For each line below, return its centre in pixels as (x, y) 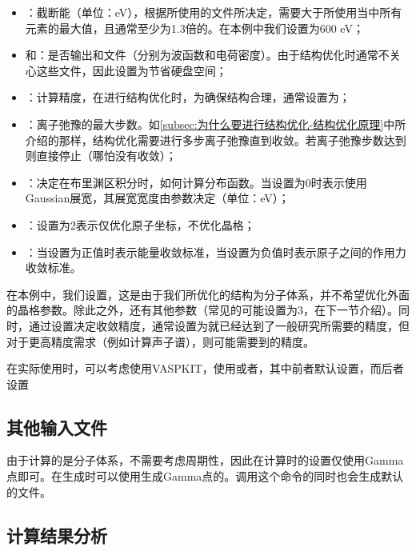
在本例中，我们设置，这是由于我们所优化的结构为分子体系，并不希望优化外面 (208, 294)
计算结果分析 (57, 535)
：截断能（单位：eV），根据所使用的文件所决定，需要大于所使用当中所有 (214, 12)
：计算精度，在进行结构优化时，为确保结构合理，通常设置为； (188, 97)
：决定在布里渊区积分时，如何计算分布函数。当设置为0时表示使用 (196, 182)
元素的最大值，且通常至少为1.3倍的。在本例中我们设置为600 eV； (194, 28)
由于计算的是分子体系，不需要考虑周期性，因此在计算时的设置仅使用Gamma (205, 460)
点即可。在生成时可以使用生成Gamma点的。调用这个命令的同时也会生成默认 (205, 476)
